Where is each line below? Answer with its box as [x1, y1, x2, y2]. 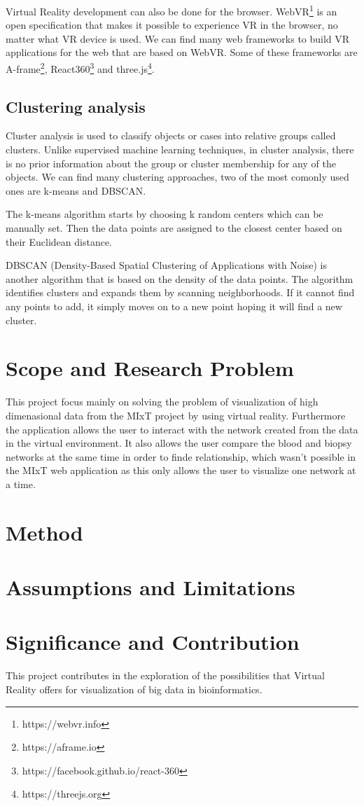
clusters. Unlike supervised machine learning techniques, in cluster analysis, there [6, 142, 354, 157]
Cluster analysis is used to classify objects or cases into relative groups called [6, 128, 336, 143]
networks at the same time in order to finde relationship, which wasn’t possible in [6, 449, 356, 464]
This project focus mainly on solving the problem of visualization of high [6, 394, 318, 409]
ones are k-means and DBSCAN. [6, 183, 146, 197]
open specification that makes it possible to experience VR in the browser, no [6, 18, 338, 32]
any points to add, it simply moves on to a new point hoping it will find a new [6, 299, 342, 314]
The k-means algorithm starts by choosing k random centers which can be [6, 207, 323, 221]
